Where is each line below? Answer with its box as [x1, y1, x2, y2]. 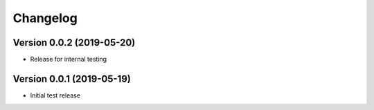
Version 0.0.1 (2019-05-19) [12, 73, 131, 84]
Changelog [12, 10, 78, 26]
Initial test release [30, 91, 81, 100]
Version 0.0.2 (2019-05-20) [12, 37, 136, 48]
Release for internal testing [30, 55, 107, 64]
